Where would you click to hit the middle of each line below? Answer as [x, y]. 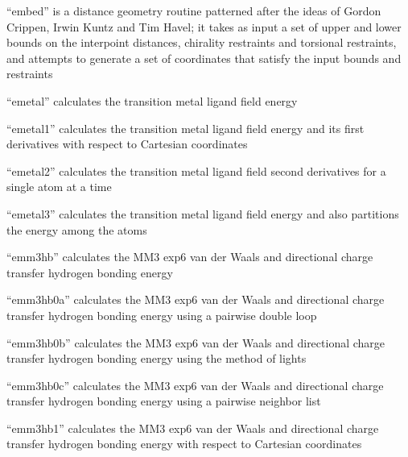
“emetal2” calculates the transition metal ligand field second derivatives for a [196, 170]
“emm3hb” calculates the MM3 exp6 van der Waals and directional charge [190, 257]
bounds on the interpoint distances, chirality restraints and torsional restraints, [202, 42]
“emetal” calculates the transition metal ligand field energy [152, 100]
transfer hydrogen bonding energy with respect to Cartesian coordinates [184, 444]
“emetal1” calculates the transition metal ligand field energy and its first [185, 128]
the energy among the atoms [77, 229]
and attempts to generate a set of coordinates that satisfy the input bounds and [204, 58]
